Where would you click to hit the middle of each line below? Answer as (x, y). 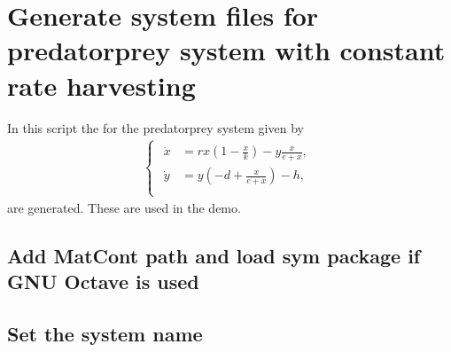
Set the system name (105, 333)
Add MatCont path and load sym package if (214, 255)
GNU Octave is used (103, 281)
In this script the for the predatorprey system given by (156, 127)
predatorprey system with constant (226, 50)
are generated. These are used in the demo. (124, 207)
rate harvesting (101, 85)
